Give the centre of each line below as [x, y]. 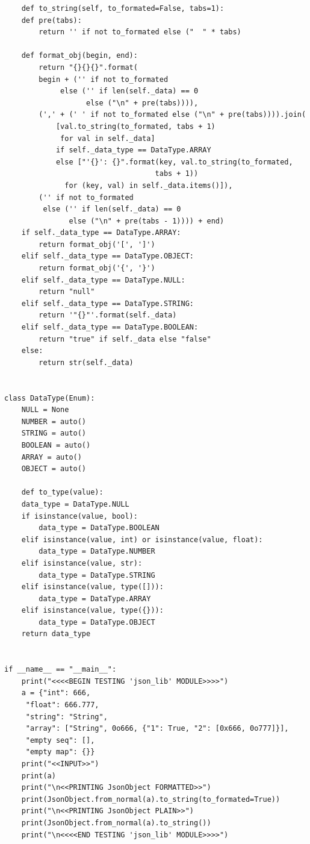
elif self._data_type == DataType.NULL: [103, 280]
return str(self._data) [86, 362]
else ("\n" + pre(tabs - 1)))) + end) [147, 221]
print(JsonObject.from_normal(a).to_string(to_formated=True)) [151, 799]
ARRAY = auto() [51, 457]
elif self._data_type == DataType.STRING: [107, 303]
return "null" [67, 292]
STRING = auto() [54, 433]
